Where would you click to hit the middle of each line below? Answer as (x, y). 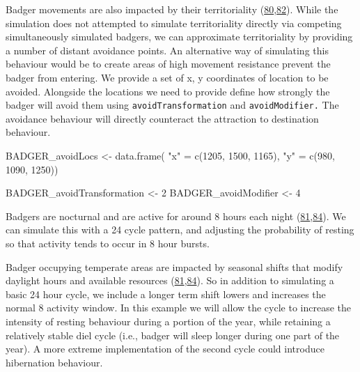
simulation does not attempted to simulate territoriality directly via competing (174, 23)
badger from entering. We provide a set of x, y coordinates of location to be (167, 77)
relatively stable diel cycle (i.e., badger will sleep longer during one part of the (173, 335)
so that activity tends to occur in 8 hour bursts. (108, 243)
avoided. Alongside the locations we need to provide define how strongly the (168, 91)
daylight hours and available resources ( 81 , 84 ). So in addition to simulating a (170, 280)
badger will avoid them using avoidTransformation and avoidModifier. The (172, 105)
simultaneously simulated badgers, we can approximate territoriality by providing (179, 37)
